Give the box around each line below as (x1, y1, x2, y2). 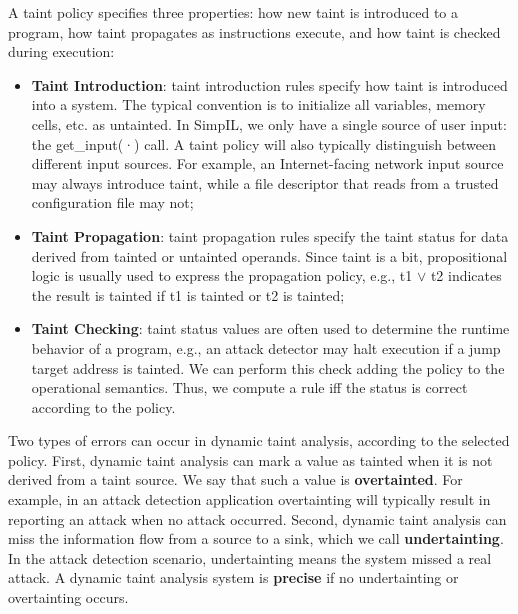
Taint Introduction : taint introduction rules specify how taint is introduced (31, 74, 508, 95)
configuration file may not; (31, 192, 194, 213)
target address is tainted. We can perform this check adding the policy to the (31, 357, 505, 378)
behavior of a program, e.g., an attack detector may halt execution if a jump (31, 337, 501, 358)
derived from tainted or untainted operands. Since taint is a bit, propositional (31, 245, 508, 266)
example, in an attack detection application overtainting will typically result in (8, 489, 491, 510)
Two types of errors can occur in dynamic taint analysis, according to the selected (8, 430, 510, 451)
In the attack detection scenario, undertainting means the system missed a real (8, 547, 492, 568)
